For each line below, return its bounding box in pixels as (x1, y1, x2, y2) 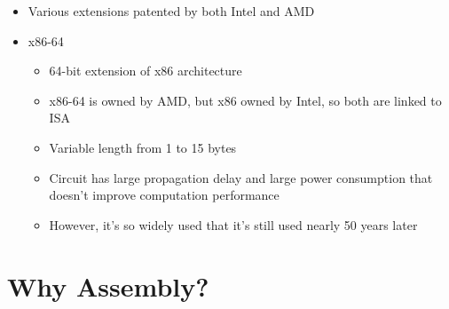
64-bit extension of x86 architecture (49, 61, 242, 80)
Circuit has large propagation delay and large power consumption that (49, 168, 433, 186)
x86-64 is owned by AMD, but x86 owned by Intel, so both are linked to (49, 91, 442, 109)
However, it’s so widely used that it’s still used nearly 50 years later (49, 215, 418, 234)
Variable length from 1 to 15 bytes (49, 138, 237, 156)
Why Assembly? (7, 267, 209, 304)
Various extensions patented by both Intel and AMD (28, 2, 315, 20)
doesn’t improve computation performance (49, 186, 280, 204)
